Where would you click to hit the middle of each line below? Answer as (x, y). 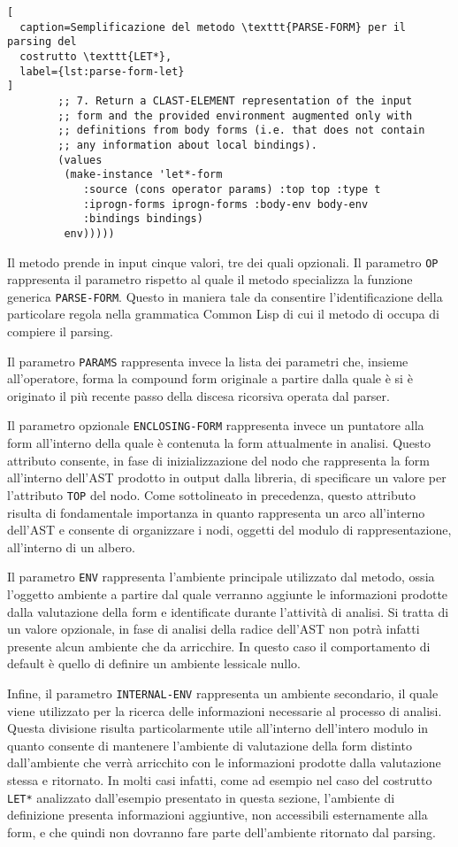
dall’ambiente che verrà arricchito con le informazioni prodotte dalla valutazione (224, 762)
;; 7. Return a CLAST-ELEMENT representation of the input (235, 100)
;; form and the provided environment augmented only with (235, 115)
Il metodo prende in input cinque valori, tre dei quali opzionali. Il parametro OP (223, 262)
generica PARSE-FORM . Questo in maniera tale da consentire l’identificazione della (225, 296)
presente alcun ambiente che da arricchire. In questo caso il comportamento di (219, 646)
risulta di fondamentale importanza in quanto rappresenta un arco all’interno (216, 512)
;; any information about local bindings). (187, 145)
